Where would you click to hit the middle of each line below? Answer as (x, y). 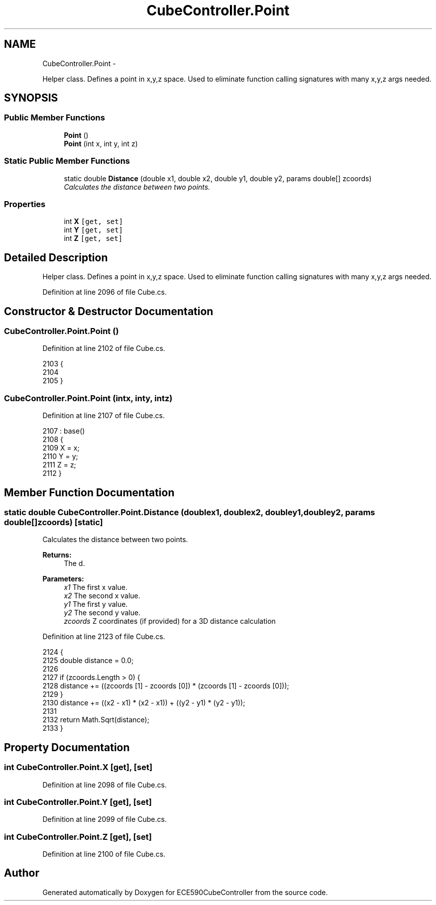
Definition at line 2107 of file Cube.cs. (104, 416)
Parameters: (63, 579)
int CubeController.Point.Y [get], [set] (78, 802)
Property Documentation (67, 747)
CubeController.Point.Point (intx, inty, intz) (88, 398)
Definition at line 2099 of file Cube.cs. (105, 819)
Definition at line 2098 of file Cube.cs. (105, 785)
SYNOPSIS (31, 98)
